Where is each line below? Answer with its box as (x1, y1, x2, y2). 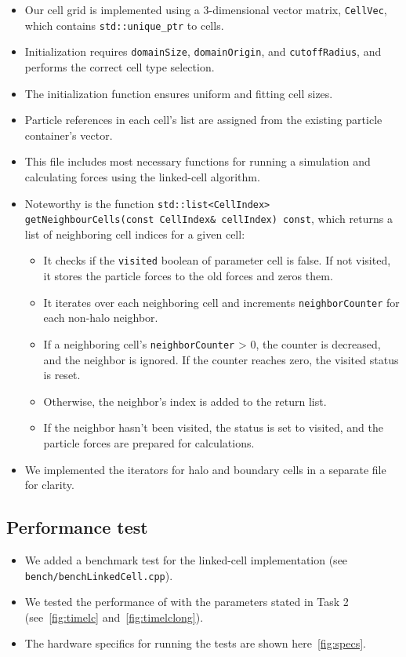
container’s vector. (24, 126, 113, 143)
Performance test (6, 515, 148, 539)
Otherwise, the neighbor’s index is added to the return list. (43, 392, 327, 409)
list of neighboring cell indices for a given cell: (24, 225, 245, 242)
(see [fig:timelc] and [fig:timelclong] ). (24, 608, 204, 625)
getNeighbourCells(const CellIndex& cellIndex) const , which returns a (24, 210, 393, 227)
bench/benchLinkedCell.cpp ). (24, 567, 173, 583)
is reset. (43, 367, 81, 383)
